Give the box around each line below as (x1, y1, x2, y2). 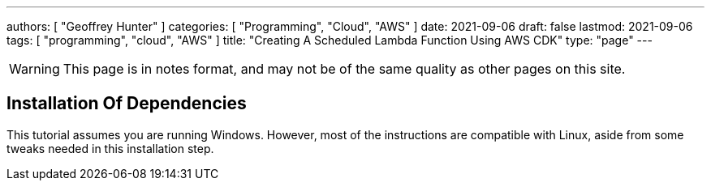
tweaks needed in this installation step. (6, 141, 214, 155)
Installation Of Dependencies (6, 93, 247, 114)
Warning (9, 61, 60, 77)
